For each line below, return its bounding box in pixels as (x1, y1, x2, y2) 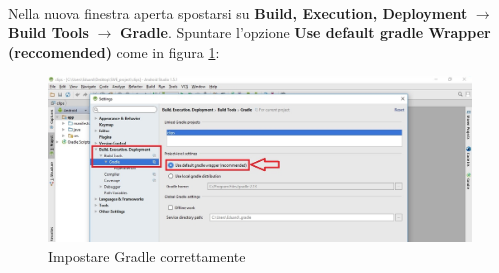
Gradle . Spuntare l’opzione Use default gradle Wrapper (119, 22, 491, 43)
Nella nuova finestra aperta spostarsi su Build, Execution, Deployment (8, 2, 468, 23)
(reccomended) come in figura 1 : (8, 41, 220, 62)
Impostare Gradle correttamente (48, 246, 246, 266)
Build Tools (8, 22, 89, 43)
